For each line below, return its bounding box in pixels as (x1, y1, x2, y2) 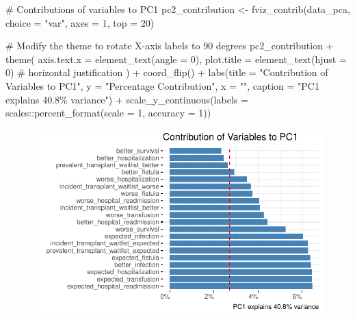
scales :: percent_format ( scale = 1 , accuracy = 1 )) (5, 106, 211, 120)
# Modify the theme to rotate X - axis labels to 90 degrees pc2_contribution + (5, 38, 334, 53)
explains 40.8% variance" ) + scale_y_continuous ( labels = (5, 92, 248, 106)
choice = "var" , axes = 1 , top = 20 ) (5, 15, 155, 29)
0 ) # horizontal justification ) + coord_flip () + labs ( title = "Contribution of (5, 65, 328, 79)
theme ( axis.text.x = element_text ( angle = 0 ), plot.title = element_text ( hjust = (5, 51, 347, 66)
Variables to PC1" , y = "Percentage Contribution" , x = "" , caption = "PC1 (5, 78, 319, 93)
